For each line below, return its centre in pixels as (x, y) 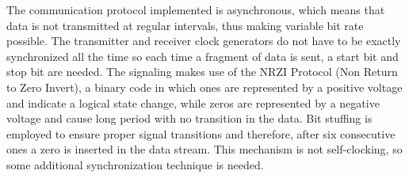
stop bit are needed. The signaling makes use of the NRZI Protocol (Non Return (202, 72)
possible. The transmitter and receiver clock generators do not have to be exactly (204, 41)
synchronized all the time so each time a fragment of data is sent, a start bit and (203, 56)
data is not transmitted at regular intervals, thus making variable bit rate (185, 25)
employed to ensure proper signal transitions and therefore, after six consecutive (201, 133)
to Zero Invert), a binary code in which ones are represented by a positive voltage (204, 87)
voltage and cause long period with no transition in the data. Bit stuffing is (189, 118)
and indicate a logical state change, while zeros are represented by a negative (193, 102)
